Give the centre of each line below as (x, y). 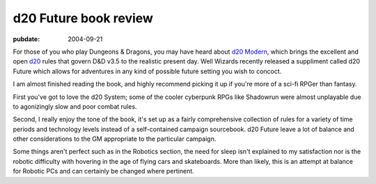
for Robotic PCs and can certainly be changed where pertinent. (103, 171)
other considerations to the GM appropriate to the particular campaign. (115, 139)
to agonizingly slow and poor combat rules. (75, 106)
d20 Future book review (83, 18)
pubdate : (26, 39)
